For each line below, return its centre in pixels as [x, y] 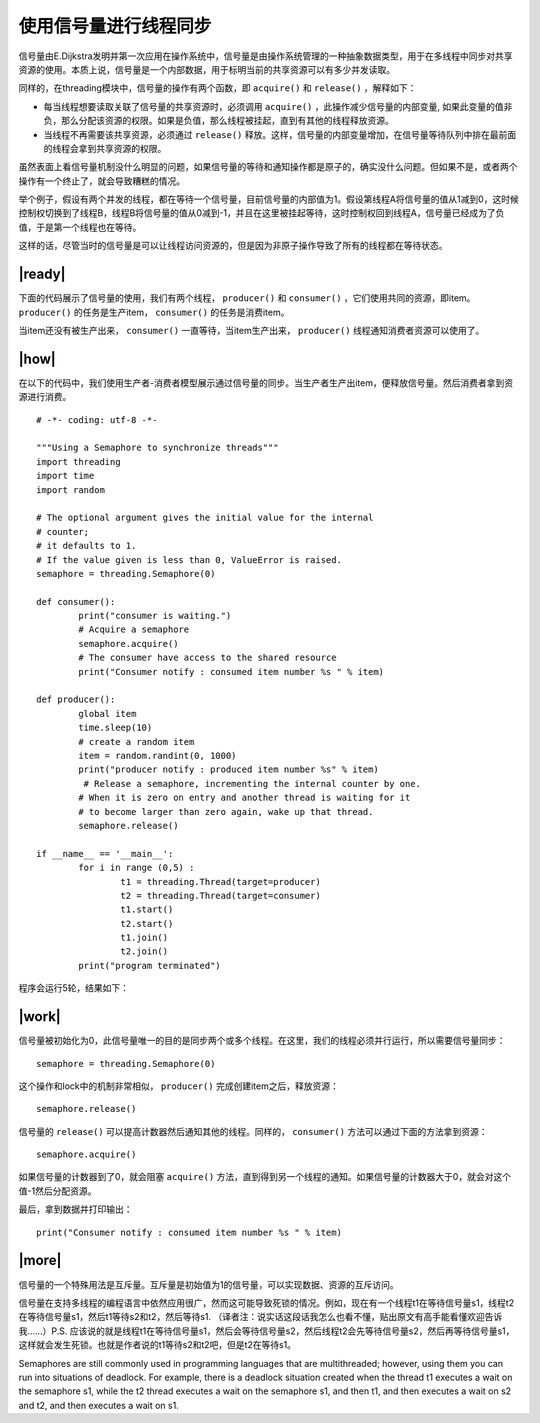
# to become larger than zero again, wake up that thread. [226, 811]
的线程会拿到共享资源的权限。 [105, 148]
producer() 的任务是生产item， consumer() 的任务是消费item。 [154, 312]
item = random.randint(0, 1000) [157, 755]
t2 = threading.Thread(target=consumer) [221, 895]
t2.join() [144, 951]
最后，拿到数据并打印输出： [75, 1209]
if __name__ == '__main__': [105, 853]
